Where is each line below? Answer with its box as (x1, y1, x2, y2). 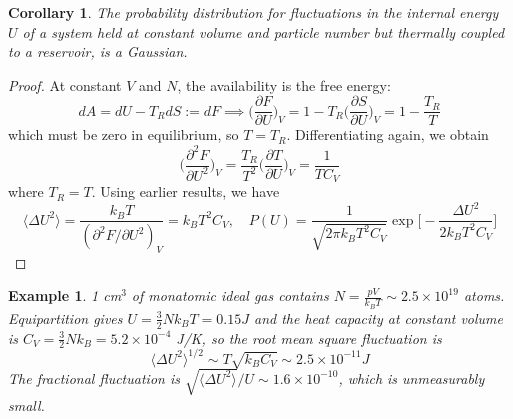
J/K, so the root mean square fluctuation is (176, 327, 442, 348)
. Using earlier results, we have (91, 181, 280, 202)
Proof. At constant (8, 74, 122, 95)
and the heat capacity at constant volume (253, 307, 503, 328)
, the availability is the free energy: (177, 74, 391, 95)
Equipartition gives (8, 307, 123, 328)
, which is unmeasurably (338, 367, 485, 388)
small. (8, 394, 45, 415)
